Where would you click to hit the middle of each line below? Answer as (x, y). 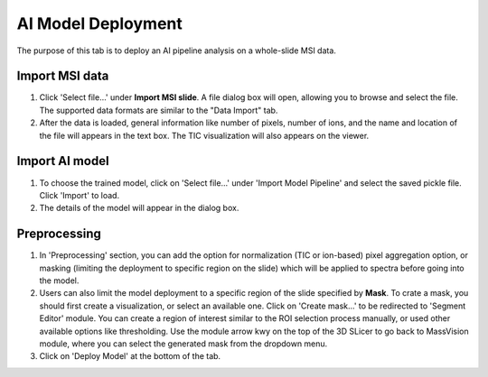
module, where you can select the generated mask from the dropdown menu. (183, 344)
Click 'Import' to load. (80, 195)
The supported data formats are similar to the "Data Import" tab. (159, 110)
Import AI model (63, 161)
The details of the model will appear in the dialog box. (139, 208)
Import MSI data (63, 76)
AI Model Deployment (99, 23)
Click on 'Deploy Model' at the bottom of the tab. (130, 356)
